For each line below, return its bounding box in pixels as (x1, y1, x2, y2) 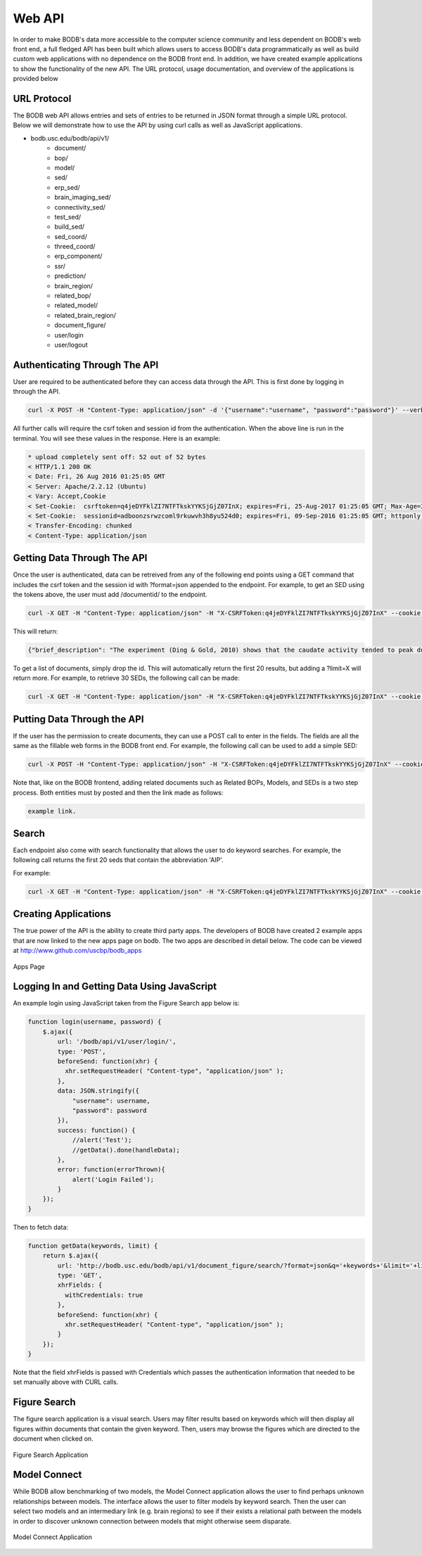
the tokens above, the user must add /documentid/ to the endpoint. (13, 591, 207, 599)
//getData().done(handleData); (72, 1146, 181, 1154)
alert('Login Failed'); (72, 1175, 155, 1183)
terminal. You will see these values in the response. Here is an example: (13, 434, 221, 442)
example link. (27, 807, 77, 815)
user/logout (54, 341, 88, 349)
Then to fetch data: (13, 1223, 69, 1231)
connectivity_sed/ (54, 202, 105, 211)
